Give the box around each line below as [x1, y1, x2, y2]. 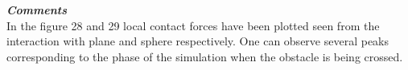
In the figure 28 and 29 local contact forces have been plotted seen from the [6, 17, 380, 33]
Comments [6, 2, 68, 17]
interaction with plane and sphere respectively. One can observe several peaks [6, 33, 389, 49]
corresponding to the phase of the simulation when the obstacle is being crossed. [6, 48, 403, 64]
